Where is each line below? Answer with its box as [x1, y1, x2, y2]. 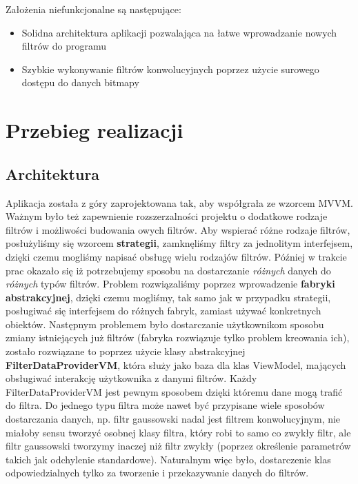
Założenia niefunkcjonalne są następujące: [6, 2, 181, 16]
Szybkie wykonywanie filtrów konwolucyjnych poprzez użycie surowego [21, 61, 319, 76]
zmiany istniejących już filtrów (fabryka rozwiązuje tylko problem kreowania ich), [6, 330, 350, 345]
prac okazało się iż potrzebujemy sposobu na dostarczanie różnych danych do [6, 263, 331, 277]
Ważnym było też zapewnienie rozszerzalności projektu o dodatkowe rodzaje [6, 209, 328, 223]
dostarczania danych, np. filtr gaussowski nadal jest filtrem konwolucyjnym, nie [6, 412, 341, 426]
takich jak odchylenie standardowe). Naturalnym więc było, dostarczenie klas [6, 452, 331, 466]
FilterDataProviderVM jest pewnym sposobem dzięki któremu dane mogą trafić [6, 384, 343, 399]
